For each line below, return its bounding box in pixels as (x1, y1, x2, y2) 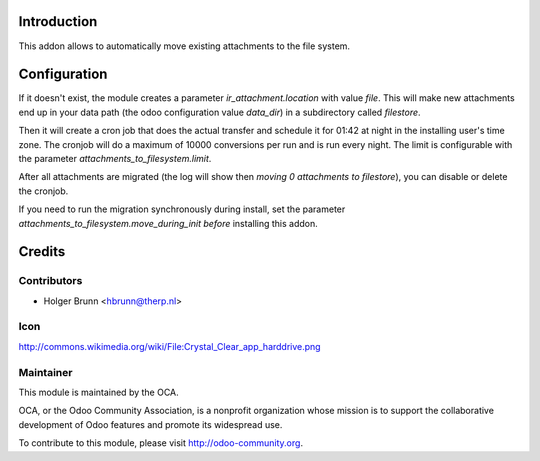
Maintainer (18, 365, 73, 379)
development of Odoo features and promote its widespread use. (18, 418, 283, 430)
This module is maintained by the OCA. (18, 386, 179, 398)
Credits (18, 243, 66, 260)
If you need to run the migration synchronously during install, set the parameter (18, 203, 346, 215)
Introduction (18, 13, 98, 30)
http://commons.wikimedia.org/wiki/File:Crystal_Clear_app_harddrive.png (18, 340, 321, 352)
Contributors (18, 274, 83, 288)
